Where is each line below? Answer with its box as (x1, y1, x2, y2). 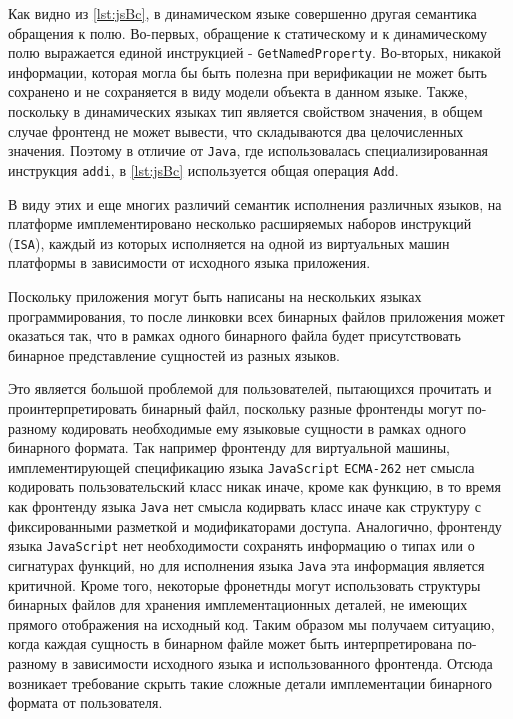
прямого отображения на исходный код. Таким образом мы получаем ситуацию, (8, 613, 495, 634)
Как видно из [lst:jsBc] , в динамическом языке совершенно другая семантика (8, 3, 477, 23)
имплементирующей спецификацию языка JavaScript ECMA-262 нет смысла (8, 456, 475, 477)
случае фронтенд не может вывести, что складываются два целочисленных (8, 120, 464, 141)
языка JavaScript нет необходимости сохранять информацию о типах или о (8, 535, 475, 556)
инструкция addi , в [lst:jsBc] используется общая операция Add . (8, 159, 399, 180)
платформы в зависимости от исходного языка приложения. (8, 252, 371, 273)
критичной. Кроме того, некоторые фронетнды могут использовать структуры (8, 574, 481, 595)
